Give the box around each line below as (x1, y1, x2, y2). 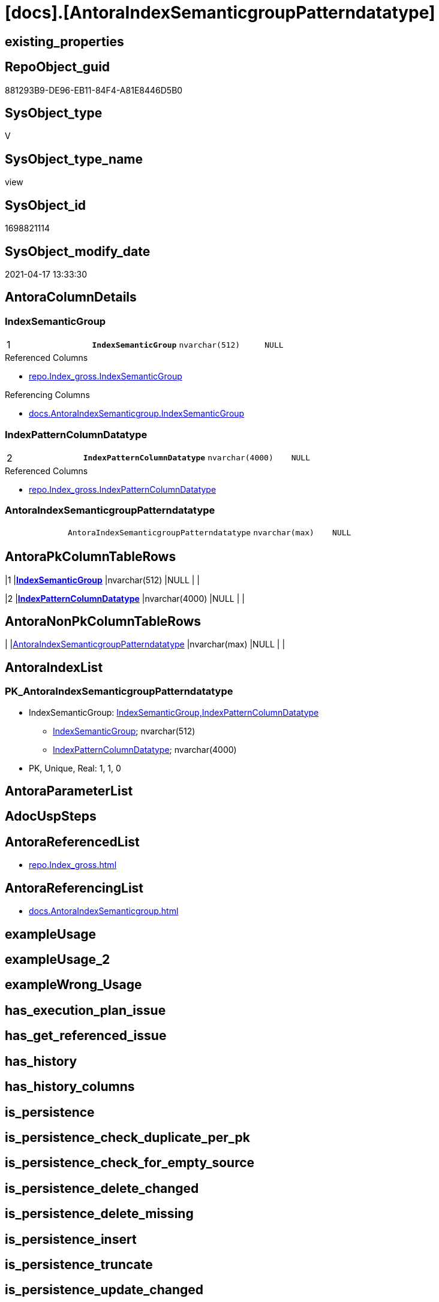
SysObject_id (5, 197, 86, 213)
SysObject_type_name (5, 151, 143, 167)
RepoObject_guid (5, 59, 110, 75)
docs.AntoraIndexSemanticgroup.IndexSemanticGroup (29, 408, 245, 419)
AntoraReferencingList (5, 880, 144, 896)
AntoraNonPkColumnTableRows (5, 613, 202, 629)
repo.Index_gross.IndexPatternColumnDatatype (29, 484, 217, 495)
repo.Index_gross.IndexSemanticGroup (29, 371, 182, 382)
